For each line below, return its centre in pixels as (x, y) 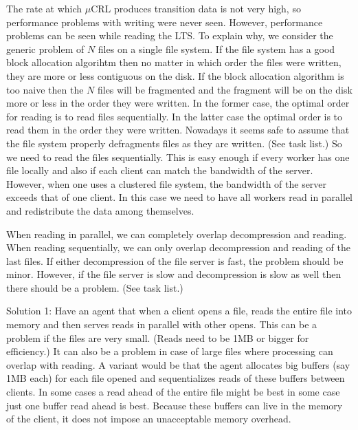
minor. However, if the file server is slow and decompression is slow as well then (174, 274)
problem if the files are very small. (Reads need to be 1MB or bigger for (158, 337)
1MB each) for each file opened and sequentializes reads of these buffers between (176, 378)
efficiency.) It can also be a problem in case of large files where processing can (170, 351)
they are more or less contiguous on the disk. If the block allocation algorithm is (175, 75)
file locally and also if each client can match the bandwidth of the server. (160, 170)
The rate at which (44, 8)
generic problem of (45, 49)
